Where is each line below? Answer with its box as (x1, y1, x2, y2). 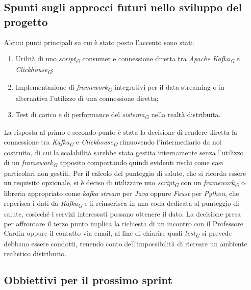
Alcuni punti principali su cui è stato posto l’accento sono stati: (4, 37, 195, 47)
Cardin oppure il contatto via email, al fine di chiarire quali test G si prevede (4, 228, 232, 240)
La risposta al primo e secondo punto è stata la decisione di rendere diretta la (4, 127, 237, 137)
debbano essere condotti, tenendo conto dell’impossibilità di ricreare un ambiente (4, 239, 247, 249)
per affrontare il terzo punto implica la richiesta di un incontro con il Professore (4, 218, 244, 228)
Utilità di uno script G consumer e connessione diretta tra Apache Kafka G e (15, 53, 240, 65)
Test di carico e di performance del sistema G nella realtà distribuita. (15, 109, 221, 121)
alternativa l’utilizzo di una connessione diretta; (15, 93, 159, 103)
